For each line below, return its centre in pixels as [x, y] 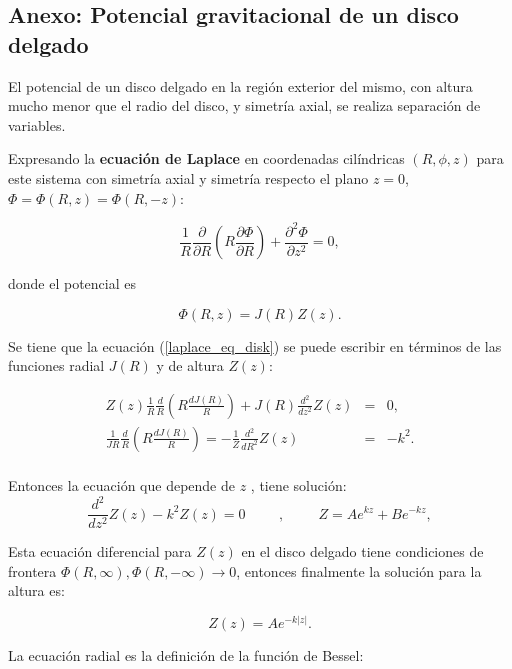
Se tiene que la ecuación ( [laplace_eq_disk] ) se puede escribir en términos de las [255, 345]
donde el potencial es [72, 283]
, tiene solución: [298, 485]
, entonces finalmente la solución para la [359, 570]
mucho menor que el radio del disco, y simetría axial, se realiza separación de [244, 105]
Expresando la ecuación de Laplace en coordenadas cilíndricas [206, 158]
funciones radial [56, 365]
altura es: [36, 590]
